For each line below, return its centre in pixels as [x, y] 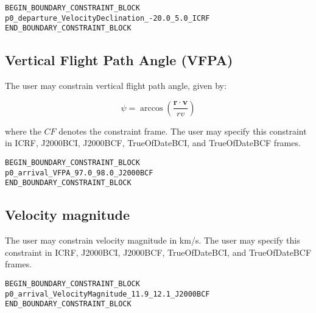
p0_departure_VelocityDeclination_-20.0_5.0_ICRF [107, 18]
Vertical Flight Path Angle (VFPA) [119, 60]
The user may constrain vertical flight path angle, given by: [116, 86]
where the [23, 131]
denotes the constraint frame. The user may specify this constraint [183, 131]
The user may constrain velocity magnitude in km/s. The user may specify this [153, 240]
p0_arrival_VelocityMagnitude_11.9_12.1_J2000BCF [107, 294]
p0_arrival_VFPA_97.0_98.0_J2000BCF [79, 173]
